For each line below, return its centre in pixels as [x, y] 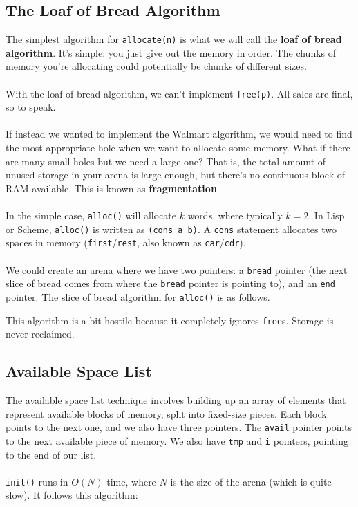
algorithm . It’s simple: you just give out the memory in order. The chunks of [171, 52]
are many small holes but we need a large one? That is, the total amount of [166, 161]
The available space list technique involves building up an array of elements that [176, 400]
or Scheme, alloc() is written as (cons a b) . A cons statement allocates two [171, 229]
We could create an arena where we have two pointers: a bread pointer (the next [177, 269]
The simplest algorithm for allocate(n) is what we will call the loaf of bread [174, 39]
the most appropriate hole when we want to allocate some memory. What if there [178, 148]
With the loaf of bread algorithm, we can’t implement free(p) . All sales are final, [179, 93]
